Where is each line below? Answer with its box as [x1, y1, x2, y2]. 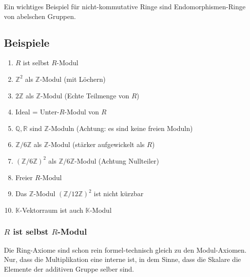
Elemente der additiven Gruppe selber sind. [4, 263, 134, 274]
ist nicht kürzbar [94, 188, 144, 199]
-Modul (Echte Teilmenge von [40, 90, 130, 100]
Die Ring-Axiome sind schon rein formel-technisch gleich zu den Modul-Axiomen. [4, 244, 247, 255]
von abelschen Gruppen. [4, 11, 76, 21]
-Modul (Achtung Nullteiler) [75, 155, 159, 166]
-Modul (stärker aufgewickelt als [48, 139, 145, 149]
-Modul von [64, 107, 99, 117]
